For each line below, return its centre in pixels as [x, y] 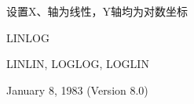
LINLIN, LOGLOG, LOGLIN [78, 64]
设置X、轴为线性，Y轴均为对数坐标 [97, 11]
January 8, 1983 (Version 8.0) [77, 90]
